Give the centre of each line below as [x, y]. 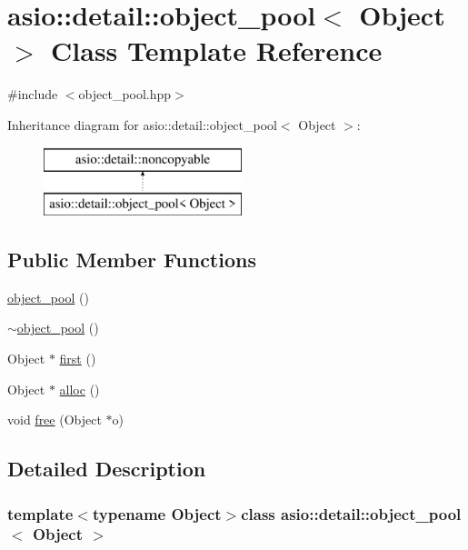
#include [33, 94]
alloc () [80, 389]
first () [78, 359]
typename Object [157, 513]
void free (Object [55, 420]
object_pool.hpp [125, 94]
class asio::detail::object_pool [351, 513]
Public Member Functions [132, 260]
